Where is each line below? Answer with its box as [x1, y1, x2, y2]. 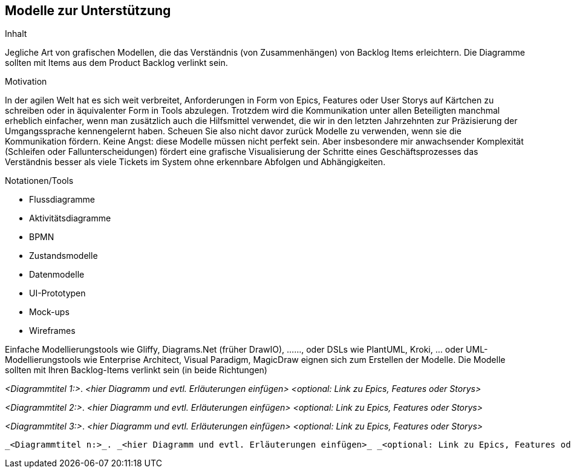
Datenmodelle [29, 269, 85, 280]
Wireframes [29, 325, 76, 336]
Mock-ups [29, 307, 70, 318]
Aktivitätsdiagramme [29, 213, 111, 224]
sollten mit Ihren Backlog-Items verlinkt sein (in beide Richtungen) [5, 365, 267, 376]
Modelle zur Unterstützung [5, 3, 171, 18]
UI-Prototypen [29, 288, 86, 299]
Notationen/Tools [5, 175, 74, 186]
